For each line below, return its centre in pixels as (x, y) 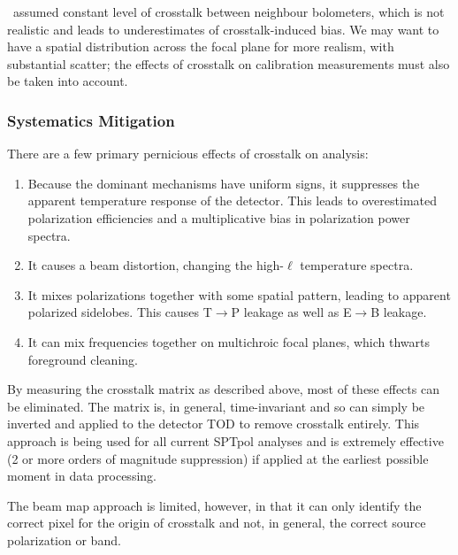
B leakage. (399, 312)
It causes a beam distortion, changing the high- (156, 265)
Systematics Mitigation (91, 120)
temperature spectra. (357, 265)
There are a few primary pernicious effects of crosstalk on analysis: (188, 154)
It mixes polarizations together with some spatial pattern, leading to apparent (239, 294)
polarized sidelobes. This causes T (120, 312)
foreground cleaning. (83, 359)
